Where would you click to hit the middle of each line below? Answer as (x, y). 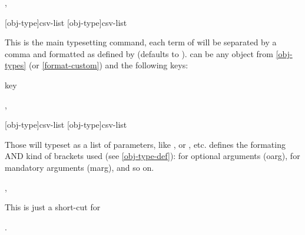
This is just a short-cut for (53, 207)
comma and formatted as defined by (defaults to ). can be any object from (139, 53)
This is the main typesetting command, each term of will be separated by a (141, 42)
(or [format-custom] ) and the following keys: (108, 65)
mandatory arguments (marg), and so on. (79, 167)
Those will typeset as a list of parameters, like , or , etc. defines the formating (145, 144)
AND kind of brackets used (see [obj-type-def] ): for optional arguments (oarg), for (152, 156)
